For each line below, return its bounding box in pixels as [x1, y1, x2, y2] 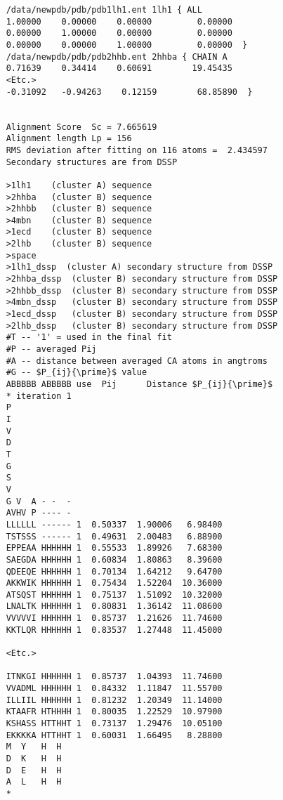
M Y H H [6, 742, 62, 752]
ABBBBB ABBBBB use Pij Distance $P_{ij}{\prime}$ [6, 379, 273, 389]
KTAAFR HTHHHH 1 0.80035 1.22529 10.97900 [6, 707, 223, 717]
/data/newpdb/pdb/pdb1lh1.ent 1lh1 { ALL [6, 5, 202, 15]
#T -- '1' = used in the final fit [6, 332, 172, 343]
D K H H [6, 754, 62, 763]
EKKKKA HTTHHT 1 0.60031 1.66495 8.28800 [6, 730, 223, 740]
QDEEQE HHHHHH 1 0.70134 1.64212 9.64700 [6, 566, 223, 577]
